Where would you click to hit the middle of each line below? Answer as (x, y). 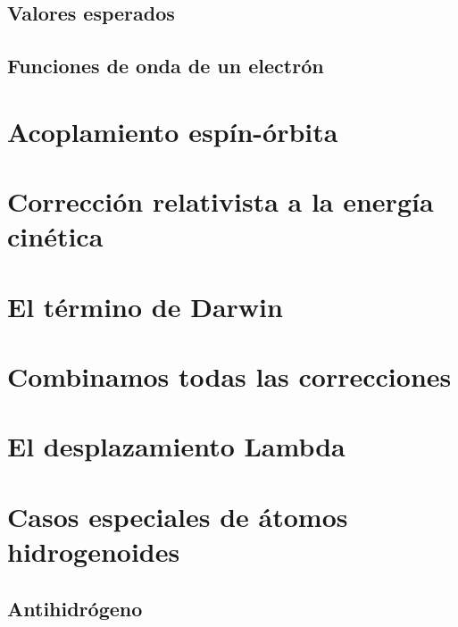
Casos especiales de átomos (178, 516)
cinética (55, 236)
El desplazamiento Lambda (176, 446)
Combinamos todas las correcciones (229, 376)
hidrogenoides (94, 551)
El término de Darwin (145, 306)
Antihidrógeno (75, 608)
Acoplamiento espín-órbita (173, 131)
